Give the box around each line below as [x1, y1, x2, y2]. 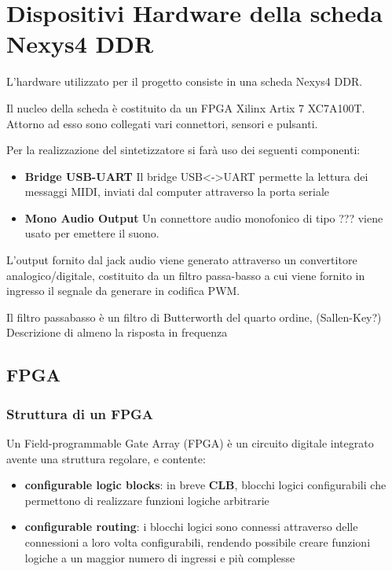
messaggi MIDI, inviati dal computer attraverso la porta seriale [24, 183, 330, 200]
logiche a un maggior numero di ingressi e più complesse [24, 549, 295, 565]
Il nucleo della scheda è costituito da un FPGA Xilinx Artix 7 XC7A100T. [6, 99, 365, 116]
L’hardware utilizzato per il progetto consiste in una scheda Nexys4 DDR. [6, 73, 363, 90]
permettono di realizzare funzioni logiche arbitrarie [24, 492, 269, 508]
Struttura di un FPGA [6, 403, 154, 423]
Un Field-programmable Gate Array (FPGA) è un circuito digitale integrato [6, 435, 374, 451]
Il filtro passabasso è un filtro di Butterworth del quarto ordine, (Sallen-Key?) [6, 308, 382, 325]
